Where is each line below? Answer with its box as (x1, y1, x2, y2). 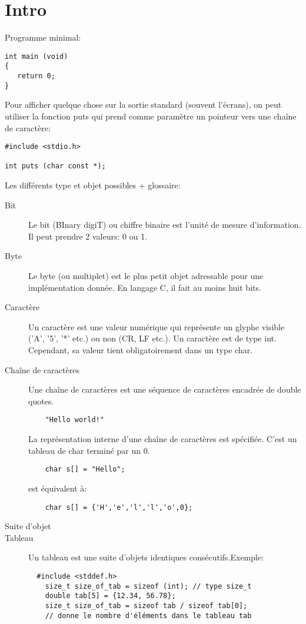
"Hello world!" (45, 416, 104, 424)
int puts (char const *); (5, 162, 106, 171)
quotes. (28, 394, 54, 407)
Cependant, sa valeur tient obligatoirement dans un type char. (28, 344, 253, 356)
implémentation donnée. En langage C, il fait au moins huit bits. (28, 281, 261, 293)
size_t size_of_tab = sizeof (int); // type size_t (45, 582, 252, 590)
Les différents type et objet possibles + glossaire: (5, 179, 181, 191)
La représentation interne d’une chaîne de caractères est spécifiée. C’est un (28, 433, 297, 445)
